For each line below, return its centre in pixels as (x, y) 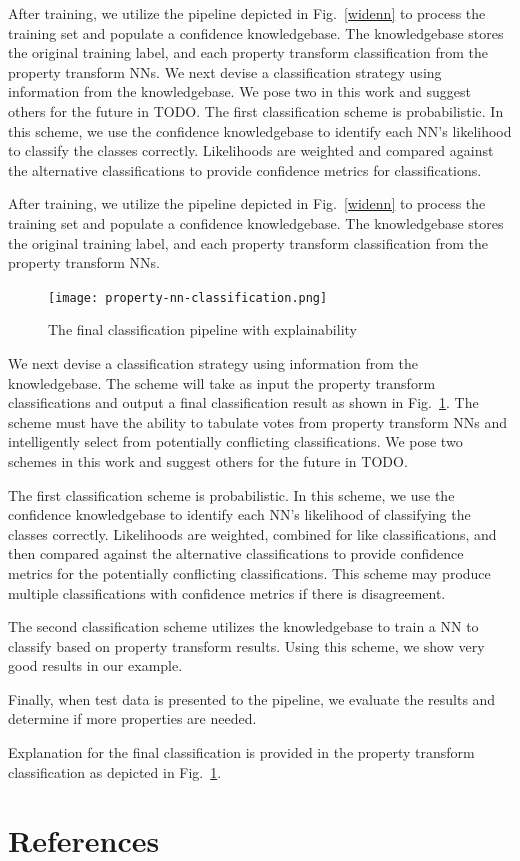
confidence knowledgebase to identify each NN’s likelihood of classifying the (239, 514)
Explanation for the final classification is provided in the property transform (241, 752)
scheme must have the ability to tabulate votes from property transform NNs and (258, 421)
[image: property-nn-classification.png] (188, 297)
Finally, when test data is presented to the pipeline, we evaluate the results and (252, 698)
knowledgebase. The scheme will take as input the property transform (222, 382)
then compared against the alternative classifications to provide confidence (236, 553)
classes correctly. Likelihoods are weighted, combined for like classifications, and (252, 533)
